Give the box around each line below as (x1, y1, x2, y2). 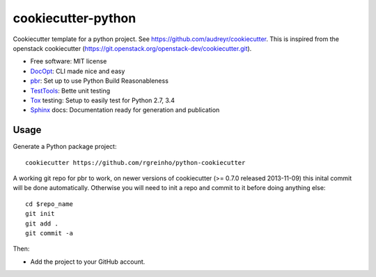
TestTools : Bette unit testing (30, 86, 111, 95)
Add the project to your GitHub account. (30, 258, 146, 266)
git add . (25, 219, 58, 228)
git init (25, 209, 55, 218)
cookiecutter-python (13, 10, 136, 26)
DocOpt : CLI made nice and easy (30, 67, 125, 75)
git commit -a (25, 229, 73, 237)
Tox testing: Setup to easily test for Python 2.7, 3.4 (30, 96, 175, 104)
